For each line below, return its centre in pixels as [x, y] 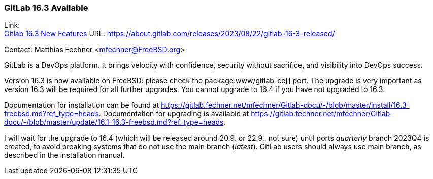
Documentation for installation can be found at [82, 105]
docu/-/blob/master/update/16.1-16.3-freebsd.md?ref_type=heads [114, 122]
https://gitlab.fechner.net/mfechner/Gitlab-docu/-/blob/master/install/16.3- [285, 105]
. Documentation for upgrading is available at [174, 114]
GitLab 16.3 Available [46, 8]
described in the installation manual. [64, 155]
